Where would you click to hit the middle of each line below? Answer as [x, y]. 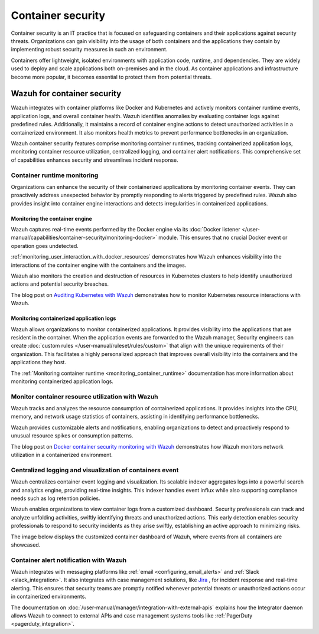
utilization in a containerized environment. [62, 455]
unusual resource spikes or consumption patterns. [72, 436]
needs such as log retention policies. [56, 498]
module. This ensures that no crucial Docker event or [223, 238]
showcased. [26, 545]
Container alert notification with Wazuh [69, 560]
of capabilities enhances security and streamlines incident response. [95, 160]
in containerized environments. [49, 597]
